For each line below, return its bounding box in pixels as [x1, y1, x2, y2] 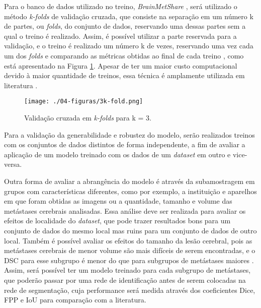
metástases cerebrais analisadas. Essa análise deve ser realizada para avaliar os [4, 205, 246, 216]
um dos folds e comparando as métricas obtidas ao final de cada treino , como [4, 50, 244, 60]
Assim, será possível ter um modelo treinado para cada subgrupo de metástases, [4, 265, 251, 275]
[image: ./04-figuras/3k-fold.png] [24, 98, 143, 105]
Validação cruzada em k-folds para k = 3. [24, 112, 151, 122]
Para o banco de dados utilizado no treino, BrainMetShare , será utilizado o [4, 1, 237, 11]
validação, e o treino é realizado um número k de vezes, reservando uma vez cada [4, 40, 253, 51]
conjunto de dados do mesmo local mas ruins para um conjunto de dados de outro [4, 225, 257, 235]
